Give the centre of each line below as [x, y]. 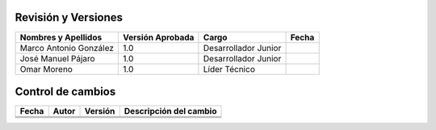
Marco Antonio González [67, 48]
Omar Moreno [46, 69]
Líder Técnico [229, 69]
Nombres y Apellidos [61, 37]
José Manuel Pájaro [58, 58]
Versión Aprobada [158, 37]
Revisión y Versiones [69, 17]
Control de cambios [65, 92]
